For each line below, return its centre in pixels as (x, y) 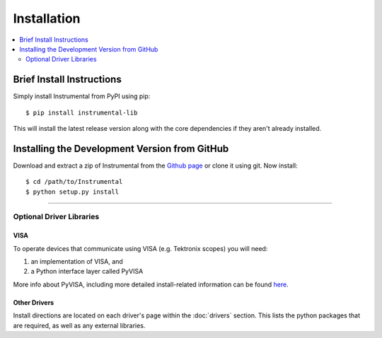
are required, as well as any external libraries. (79, 325)
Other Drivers (34, 302)
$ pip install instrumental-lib (82, 112)
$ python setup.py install (73, 192)
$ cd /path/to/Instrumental (74, 182)
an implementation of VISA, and (77, 262)
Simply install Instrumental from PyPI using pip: (82, 96)
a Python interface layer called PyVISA (87, 272)
